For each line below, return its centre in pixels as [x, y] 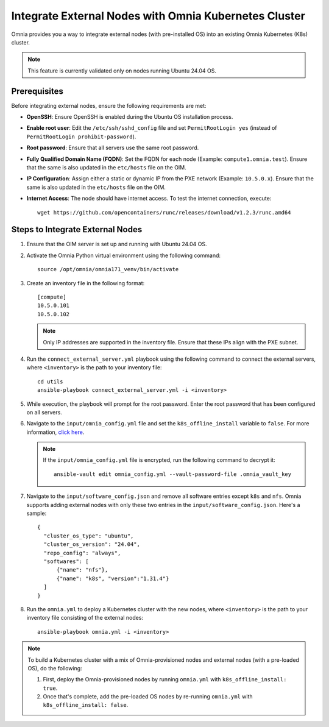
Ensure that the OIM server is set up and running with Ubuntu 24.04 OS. [117, 244]
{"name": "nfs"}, [82, 570]
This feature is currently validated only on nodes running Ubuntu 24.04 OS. [122, 71]
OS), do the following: [55, 668]
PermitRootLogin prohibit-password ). [81, 137]
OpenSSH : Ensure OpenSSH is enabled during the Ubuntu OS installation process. [130, 117]
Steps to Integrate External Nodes [77, 229]
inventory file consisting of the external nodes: [85, 618]
